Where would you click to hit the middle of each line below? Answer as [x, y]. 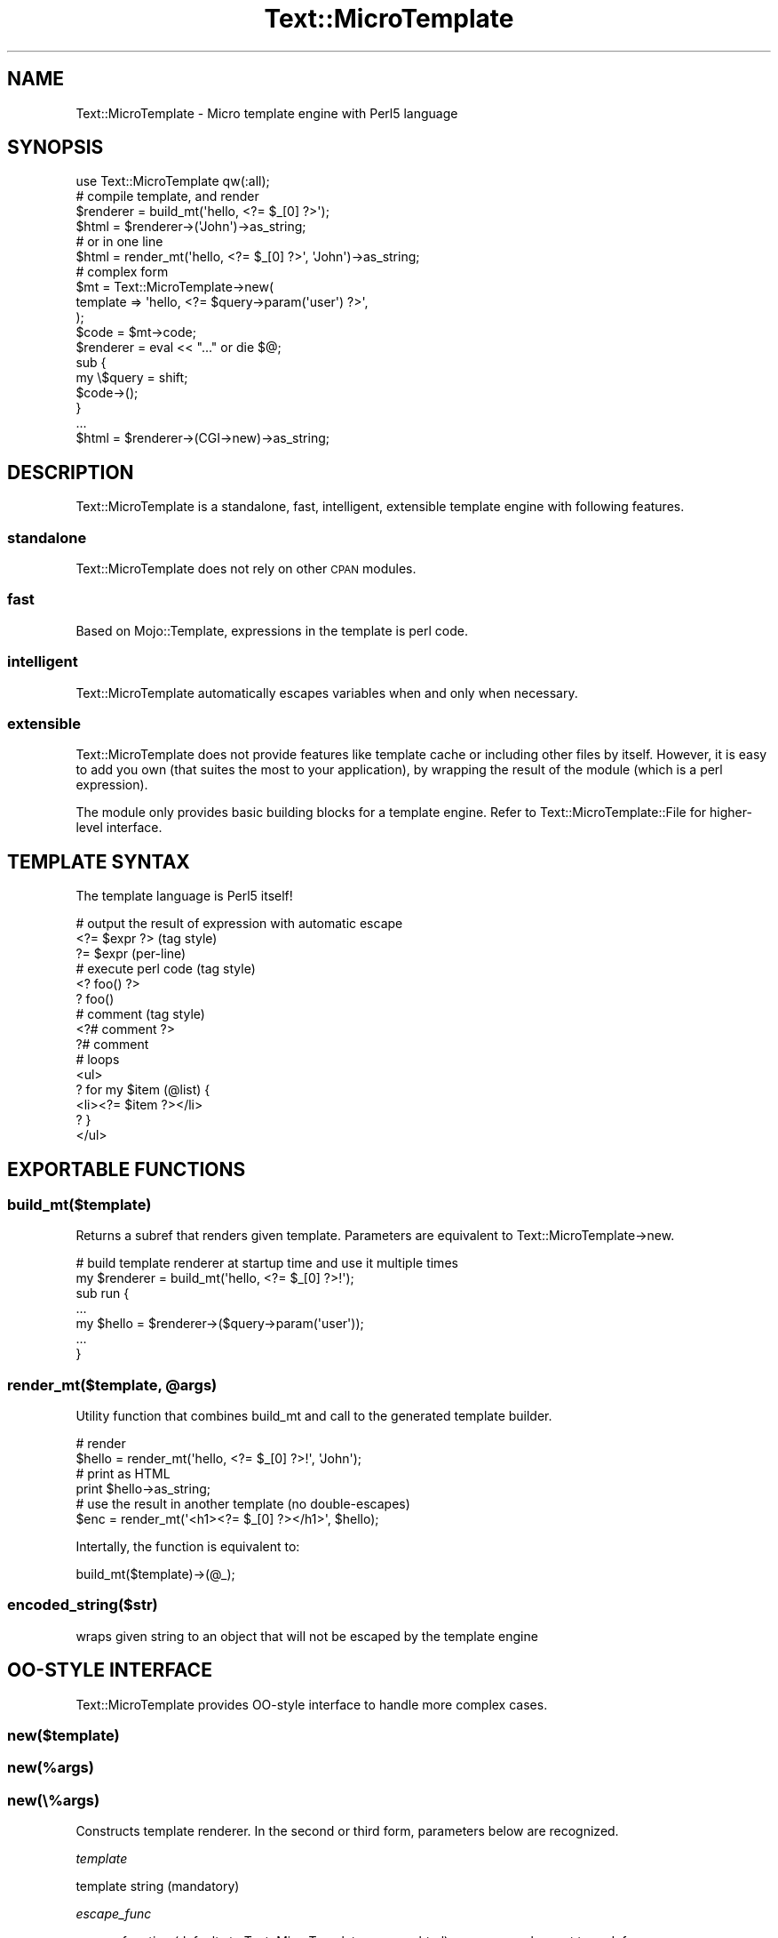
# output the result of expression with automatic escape [239, 924]
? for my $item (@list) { [143, 1090]
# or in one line [119, 242]
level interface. [119, 828]
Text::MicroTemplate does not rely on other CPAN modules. [246, 569]
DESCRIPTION [71, 472]
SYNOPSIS [56, 148]
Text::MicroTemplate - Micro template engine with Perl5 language [267, 113]
